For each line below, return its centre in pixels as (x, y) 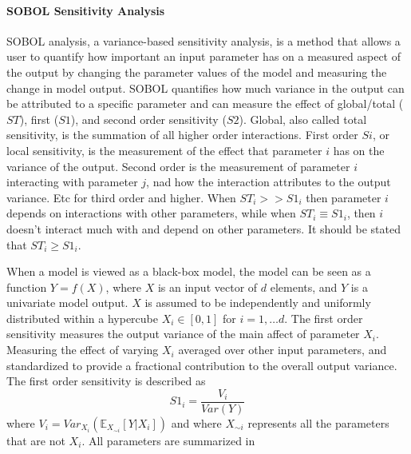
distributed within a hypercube (82, 318)
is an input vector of (207, 287)
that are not (36, 440)
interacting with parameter (72, 182)
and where (196, 422)
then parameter (344, 197)
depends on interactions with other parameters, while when (151, 213)
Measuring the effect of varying (83, 350)
